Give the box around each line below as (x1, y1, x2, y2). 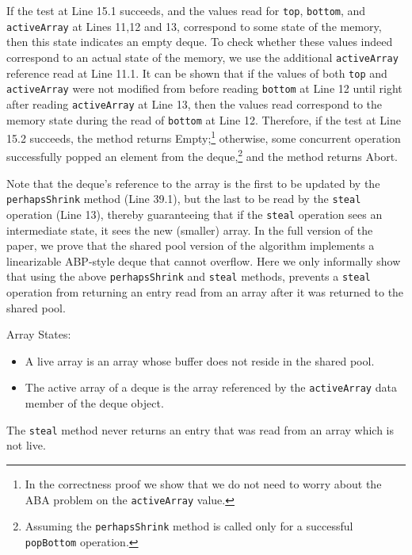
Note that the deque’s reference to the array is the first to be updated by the (6, 174, 380, 191)
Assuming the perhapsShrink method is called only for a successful (25, 518, 353, 534)
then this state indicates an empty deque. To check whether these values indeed (6, 33, 393, 50)
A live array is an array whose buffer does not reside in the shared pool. (25, 352, 375, 369)
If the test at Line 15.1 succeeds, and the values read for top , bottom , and (6, 2, 366, 18)
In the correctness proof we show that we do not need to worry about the (25, 475, 382, 492)
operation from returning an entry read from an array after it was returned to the (6, 284, 404, 300)
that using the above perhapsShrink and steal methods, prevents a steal (6, 268, 371, 285)
